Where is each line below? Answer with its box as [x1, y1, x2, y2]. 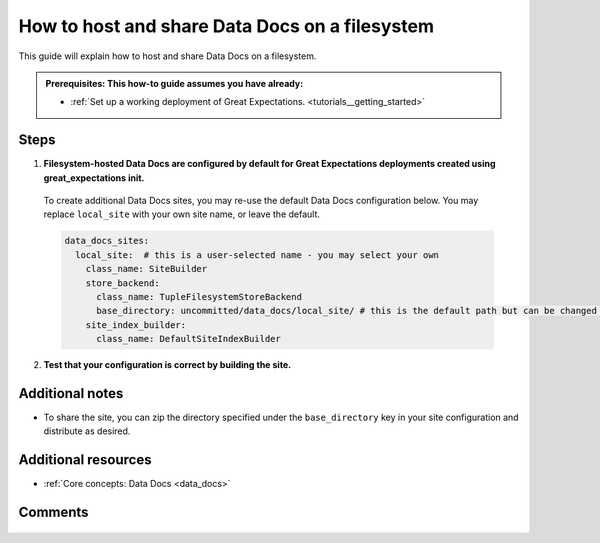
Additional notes [18, 385, 124, 402]
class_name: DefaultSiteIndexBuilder [96, 333, 282, 345]
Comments [18, 504, 89, 521]
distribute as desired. [43, 425, 131, 437]
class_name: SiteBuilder [85, 263, 208, 275]
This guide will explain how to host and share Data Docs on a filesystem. [18, 50, 317, 62]
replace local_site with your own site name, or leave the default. [43, 208, 320, 220]
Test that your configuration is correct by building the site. [43, 359, 292, 371]
